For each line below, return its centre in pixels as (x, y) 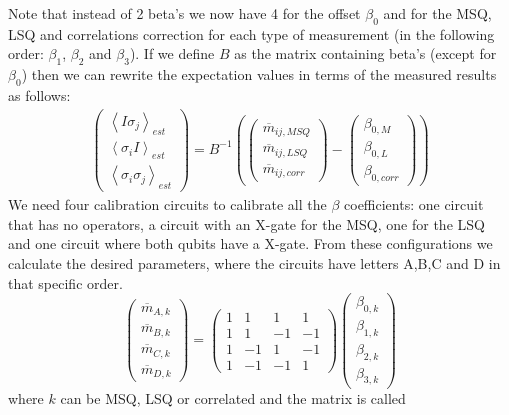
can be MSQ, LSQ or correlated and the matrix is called (233, 397)
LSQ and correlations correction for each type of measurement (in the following (251, 33)
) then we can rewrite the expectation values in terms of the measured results (259, 74)
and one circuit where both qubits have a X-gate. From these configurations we (250, 243)
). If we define (172, 53)
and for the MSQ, (437, 13)
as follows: (39, 94)
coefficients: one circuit (414, 204)
